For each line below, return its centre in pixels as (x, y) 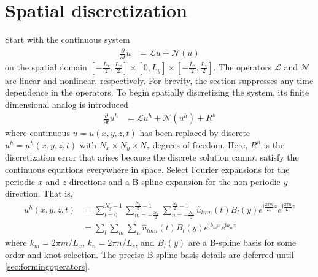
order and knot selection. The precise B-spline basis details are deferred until (149, 254)
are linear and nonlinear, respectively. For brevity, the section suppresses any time (159, 80)
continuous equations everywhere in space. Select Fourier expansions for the (147, 169)
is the (274, 144)
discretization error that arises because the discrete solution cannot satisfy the (152, 157)
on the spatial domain (46, 66)
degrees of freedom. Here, (200, 144)
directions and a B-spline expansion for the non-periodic (175, 181)
